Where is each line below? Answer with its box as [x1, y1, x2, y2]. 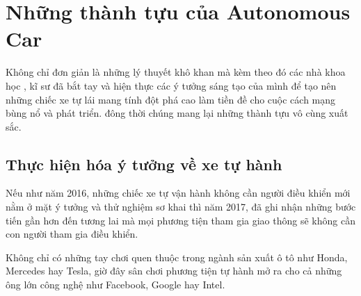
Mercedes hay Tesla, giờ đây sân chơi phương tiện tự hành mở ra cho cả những [6, 263, 342, 278]
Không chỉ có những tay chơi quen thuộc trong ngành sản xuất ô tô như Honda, [6, 249, 348, 264]
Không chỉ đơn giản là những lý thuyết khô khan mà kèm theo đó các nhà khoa [6, 65, 346, 79]
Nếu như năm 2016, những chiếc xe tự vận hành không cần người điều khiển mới [6, 186, 351, 200]
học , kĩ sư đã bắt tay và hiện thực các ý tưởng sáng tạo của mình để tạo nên [6, 78, 337, 92]
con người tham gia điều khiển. [6, 227, 138, 241]
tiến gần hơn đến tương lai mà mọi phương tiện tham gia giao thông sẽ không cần [6, 213, 355, 227]
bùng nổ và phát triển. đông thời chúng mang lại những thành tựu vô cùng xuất [6, 106, 348, 120]
